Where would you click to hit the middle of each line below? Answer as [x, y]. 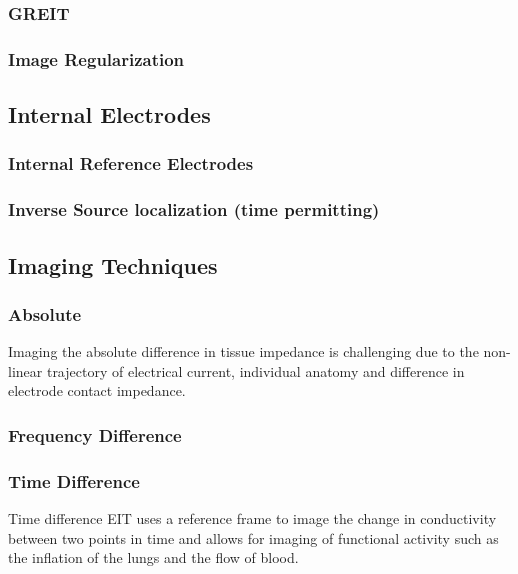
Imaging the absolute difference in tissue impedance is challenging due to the [243, 351]
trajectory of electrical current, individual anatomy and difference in [255, 370]
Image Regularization [96, 58]
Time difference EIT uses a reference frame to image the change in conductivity [252, 518]
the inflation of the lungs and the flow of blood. [153, 557]
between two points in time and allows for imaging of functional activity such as [253, 537]
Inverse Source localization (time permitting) [194, 209]
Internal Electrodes [109, 114]
